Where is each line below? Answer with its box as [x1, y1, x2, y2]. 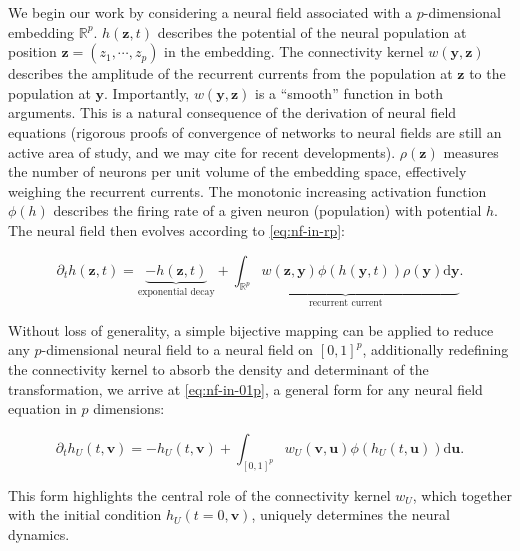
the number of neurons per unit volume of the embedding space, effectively [8, 161, 467, 182]
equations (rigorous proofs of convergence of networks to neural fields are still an [8, 121, 502, 142]
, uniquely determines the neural [251, 504, 450, 525]
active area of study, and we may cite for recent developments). [8, 141, 396, 162]
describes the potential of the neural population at [157, 21, 467, 42]
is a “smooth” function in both [254, 82, 443, 103]
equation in [8, 398, 77, 419]
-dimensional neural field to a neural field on [41, 339, 314, 360]
